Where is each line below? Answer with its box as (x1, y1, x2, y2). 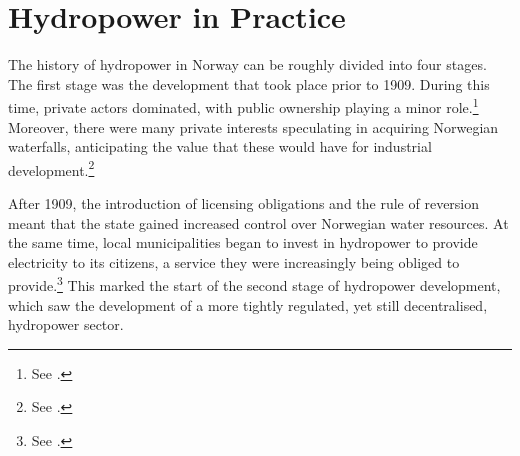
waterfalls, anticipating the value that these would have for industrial (8, 136, 432, 157)
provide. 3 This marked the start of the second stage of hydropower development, (8, 272, 501, 296)
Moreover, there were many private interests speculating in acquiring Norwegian (8, 116, 499, 137)
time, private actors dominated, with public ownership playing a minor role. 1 (8, 94, 479, 117)
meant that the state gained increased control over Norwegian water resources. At (8, 212, 509, 233)
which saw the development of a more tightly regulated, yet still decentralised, (8, 294, 488, 315)
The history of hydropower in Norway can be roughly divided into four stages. (8, 54, 487, 75)
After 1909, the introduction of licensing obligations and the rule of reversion (8, 193, 480, 213)
